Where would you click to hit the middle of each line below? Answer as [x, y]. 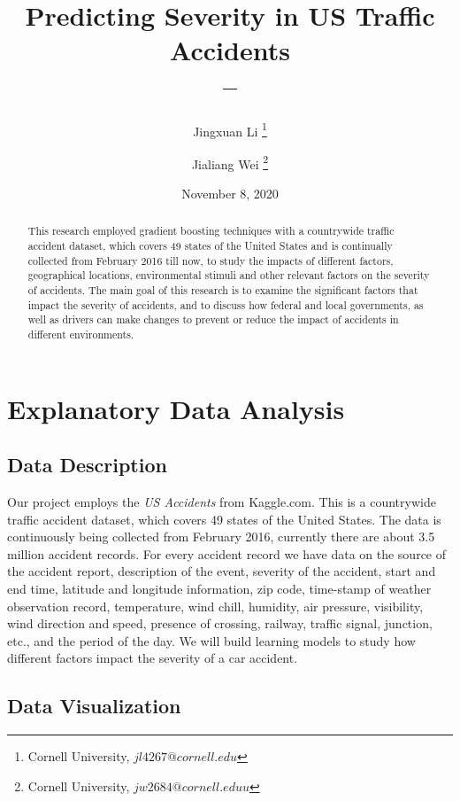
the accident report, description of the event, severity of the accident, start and [222, 571]
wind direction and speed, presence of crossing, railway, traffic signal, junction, [220, 623]
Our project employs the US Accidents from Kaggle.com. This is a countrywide [222, 502]
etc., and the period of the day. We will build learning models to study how [211, 640]
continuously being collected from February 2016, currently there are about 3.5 [221, 537]
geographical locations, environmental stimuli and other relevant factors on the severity [229, 275]
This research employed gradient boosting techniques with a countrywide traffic [211, 231]
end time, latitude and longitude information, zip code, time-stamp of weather [219, 588]
